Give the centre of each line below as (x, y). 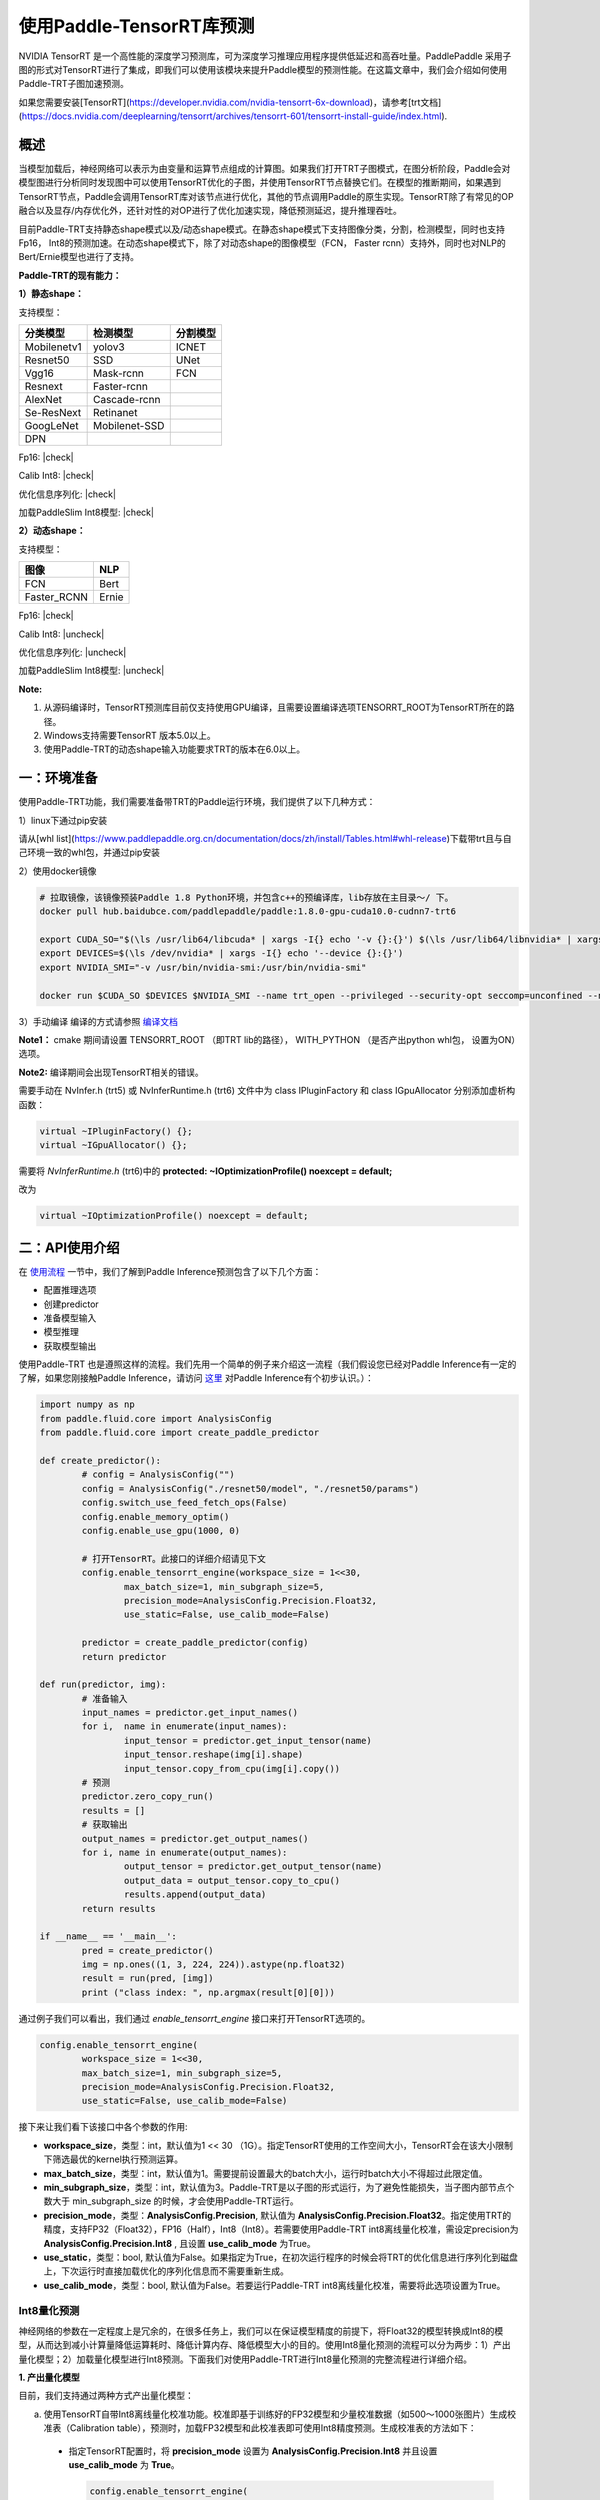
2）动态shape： (52, 531)
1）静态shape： (51, 294)
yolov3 (108, 347)
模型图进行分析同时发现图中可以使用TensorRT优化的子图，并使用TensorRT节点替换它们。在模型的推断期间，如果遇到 (260, 182)
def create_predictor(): (100, 1461)
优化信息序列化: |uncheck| (72, 652)
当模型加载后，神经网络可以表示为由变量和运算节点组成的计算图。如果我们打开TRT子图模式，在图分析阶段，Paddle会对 (264, 169)
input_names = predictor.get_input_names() (190, 1713)
